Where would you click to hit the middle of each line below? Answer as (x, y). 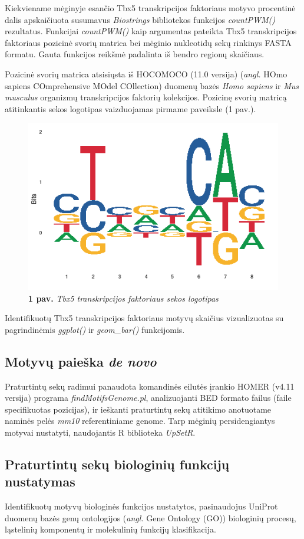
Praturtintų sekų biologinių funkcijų (117, 464)
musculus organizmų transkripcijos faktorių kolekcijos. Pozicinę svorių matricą (146, 97)
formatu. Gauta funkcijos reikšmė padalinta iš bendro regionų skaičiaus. (135, 54)
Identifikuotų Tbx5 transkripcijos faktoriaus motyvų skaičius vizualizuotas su (144, 318)
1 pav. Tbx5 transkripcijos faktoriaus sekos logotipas (123, 298)
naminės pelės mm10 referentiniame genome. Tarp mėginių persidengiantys (140, 421)
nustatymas (40, 481)
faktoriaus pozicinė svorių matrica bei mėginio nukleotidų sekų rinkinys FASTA (148, 42)
